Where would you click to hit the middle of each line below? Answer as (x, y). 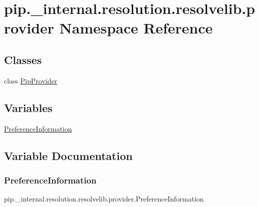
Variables (28, 107)
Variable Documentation (68, 155)
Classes (23, 59)
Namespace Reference (136, 28)
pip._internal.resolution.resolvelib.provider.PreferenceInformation (104, 199)
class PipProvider (31, 80)
